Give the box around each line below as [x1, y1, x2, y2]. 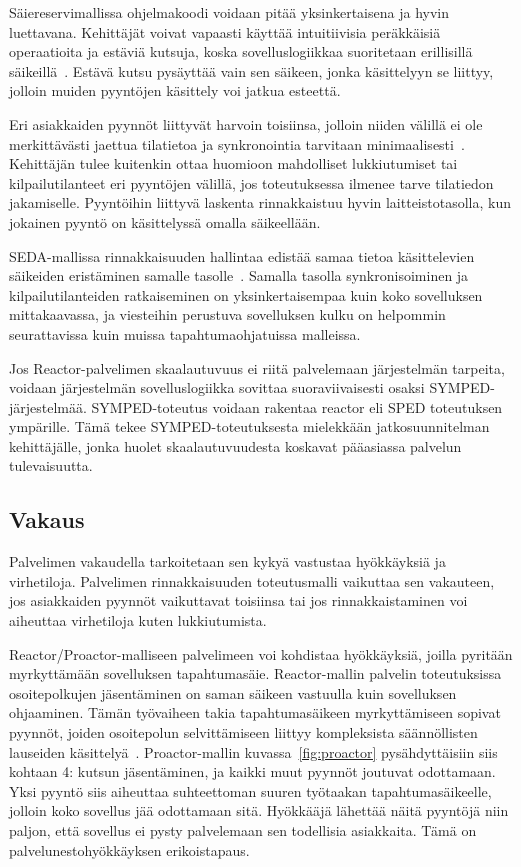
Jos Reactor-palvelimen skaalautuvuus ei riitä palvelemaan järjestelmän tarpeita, [9, 357, 505, 378]
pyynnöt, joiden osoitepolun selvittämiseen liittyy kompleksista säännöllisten [9, 722, 478, 743]
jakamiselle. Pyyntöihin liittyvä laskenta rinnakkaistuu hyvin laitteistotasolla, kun [9, 192, 511, 213]
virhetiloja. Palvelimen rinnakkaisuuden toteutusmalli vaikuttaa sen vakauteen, [9, 570, 495, 591]
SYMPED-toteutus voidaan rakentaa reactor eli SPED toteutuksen [91, 396, 503, 417]
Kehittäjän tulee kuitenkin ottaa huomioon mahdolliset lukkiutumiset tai [9, 153, 458, 174]
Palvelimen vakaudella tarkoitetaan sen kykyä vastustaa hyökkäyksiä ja [9, 551, 446, 572]
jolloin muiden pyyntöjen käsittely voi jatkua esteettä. [9, 80, 341, 101]
